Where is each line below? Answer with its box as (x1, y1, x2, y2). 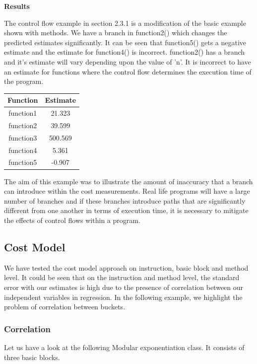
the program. (4, 76, 44, 86)
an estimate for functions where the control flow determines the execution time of (4, 66, 252, 76)
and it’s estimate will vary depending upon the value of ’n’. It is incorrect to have (4, 56, 251, 67)
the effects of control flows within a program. (4, 215, 140, 225)
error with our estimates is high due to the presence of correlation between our (4, 282, 244, 292)
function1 (8, 108, 37, 118)
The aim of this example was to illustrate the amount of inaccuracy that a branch (4, 176, 253, 186)
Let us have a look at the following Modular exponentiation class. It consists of (4, 342, 245, 352)
